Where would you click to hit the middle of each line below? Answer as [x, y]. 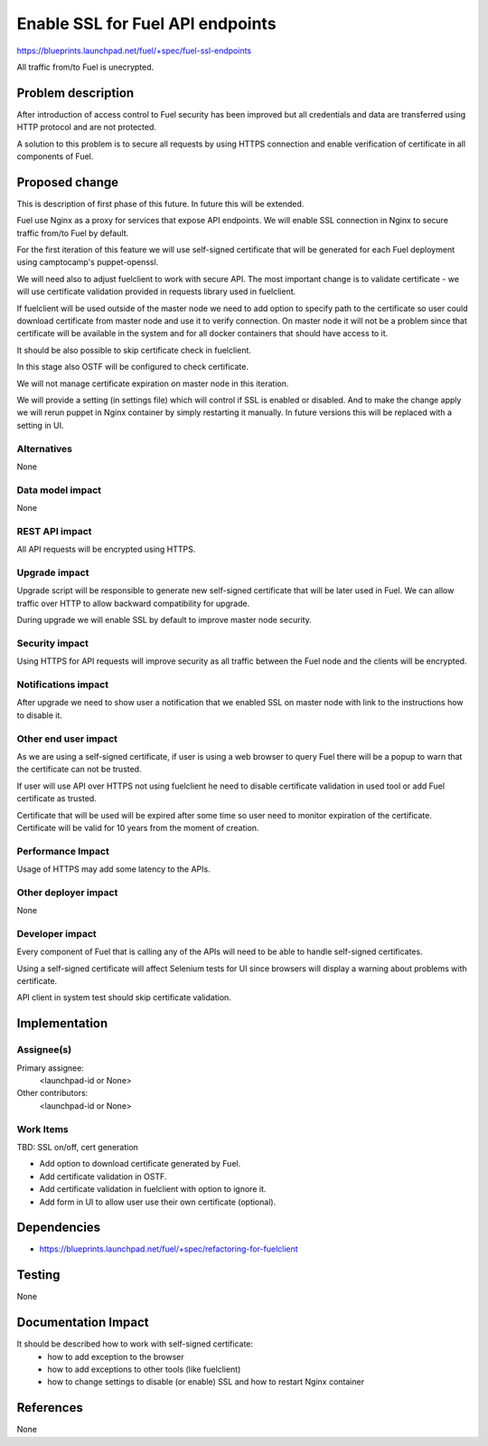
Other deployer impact [67, 893]
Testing [38, 1275]
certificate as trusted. [56, 799]
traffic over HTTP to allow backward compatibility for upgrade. [133, 603]
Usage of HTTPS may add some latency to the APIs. [114, 869]
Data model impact [59, 490]
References [50, 1408]
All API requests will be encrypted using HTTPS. [106, 549]
